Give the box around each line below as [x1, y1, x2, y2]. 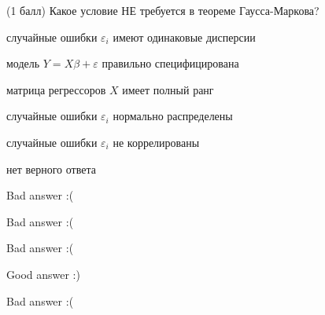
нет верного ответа [6, 160, 96, 177]
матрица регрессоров [6, 81, 106, 97]
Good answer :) [6, 266, 80, 282]
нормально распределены [113, 108, 233, 124]
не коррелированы [113, 134, 200, 150]
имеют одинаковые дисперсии [113, 28, 256, 45]
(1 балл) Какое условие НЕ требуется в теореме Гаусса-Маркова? [6, 2, 319, 18]
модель [6, 55, 40, 71]
